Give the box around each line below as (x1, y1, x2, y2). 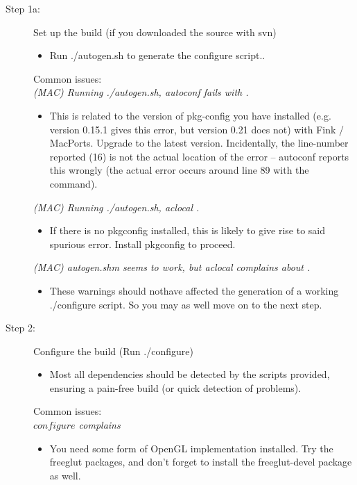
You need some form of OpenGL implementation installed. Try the (49, 441, 333, 455)
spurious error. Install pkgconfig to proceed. (49, 236, 236, 251)
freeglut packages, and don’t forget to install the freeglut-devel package (49, 454, 352, 469)
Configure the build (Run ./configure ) (33, 343, 193, 358)
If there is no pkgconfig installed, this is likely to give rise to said (49, 223, 325, 238)
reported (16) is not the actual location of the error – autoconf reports (49, 149, 349, 163)
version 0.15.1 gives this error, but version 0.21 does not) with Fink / (49, 122, 345, 136)
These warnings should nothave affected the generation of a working (49, 283, 339, 297)
